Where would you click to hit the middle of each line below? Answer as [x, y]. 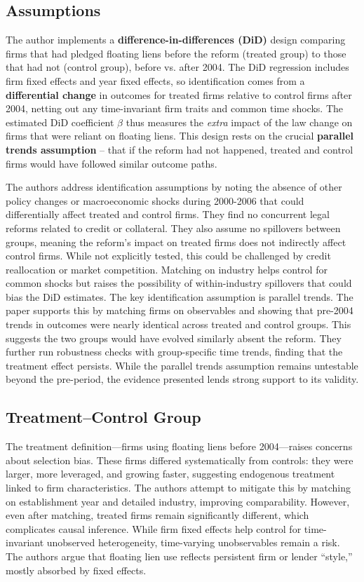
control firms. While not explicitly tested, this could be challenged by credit [168, 256]
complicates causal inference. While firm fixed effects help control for [154, 528]
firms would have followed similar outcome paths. [112, 163]
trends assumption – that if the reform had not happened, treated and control [180, 149]
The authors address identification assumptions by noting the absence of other [174, 187]
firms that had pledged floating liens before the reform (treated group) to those [176, 53]
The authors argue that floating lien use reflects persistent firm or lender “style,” [179, 556]
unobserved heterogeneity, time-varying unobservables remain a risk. [193, 542]
